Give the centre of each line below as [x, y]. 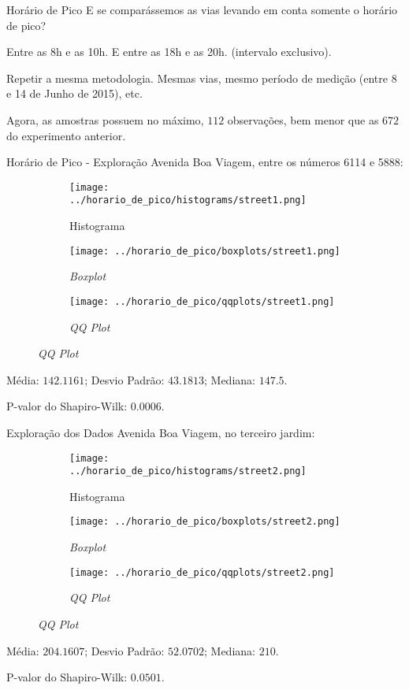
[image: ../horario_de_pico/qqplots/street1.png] [202, 301]
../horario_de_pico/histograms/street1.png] [188, 200]
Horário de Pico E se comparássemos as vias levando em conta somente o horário [202, 9]
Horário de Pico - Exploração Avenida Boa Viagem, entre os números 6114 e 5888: [205, 162]
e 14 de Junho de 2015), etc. [74, 93]
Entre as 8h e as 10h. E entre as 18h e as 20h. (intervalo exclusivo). [169, 52]
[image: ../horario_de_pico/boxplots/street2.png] [205, 522]
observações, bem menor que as [303, 119]
